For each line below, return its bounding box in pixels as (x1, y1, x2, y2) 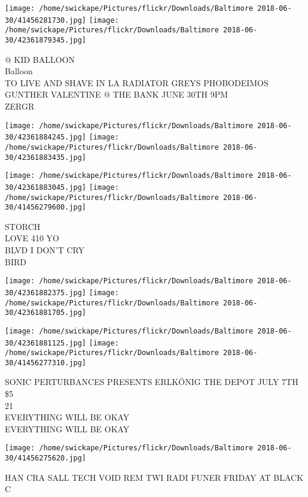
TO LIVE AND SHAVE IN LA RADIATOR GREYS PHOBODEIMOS (5, 76, 269, 89)
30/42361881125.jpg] (5, 338, 87, 347)
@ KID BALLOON (5, 53, 75, 65)
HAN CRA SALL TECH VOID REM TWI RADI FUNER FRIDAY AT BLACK (5, 471, 304, 483)
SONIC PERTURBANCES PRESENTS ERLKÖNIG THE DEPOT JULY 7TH (5, 375, 298, 388)
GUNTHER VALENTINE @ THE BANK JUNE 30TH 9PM (5, 88, 228, 101)
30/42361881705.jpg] (5, 308, 87, 317)
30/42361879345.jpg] (5, 35, 87, 44)
